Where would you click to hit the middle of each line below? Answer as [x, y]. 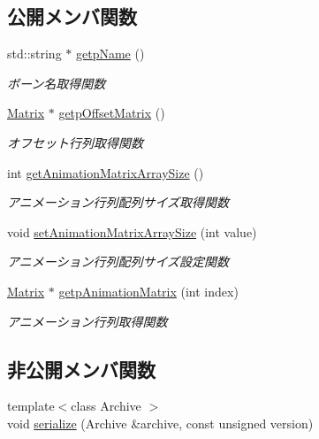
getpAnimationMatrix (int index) [148, 291]
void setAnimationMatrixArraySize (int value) [132, 231]
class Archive [106, 406]
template [31, 406]
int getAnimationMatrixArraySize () [106, 172]
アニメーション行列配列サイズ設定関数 [118, 262]
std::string [34, 54]
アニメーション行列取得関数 [87, 321]
